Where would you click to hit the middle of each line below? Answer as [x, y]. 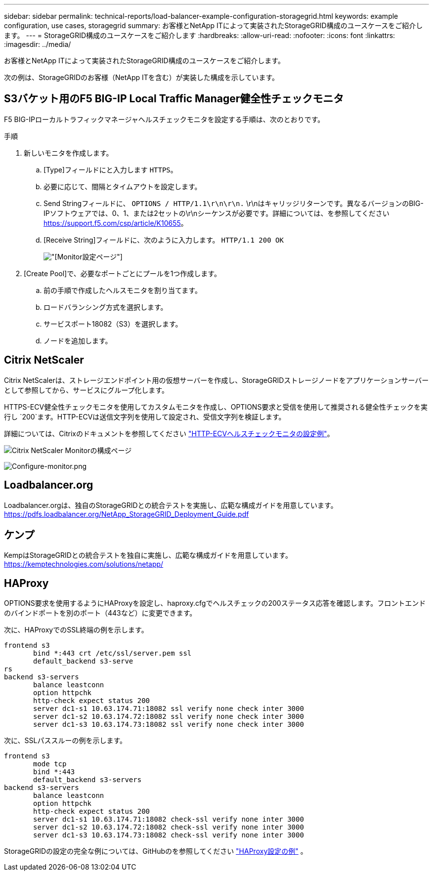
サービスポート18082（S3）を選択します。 [113, 324]
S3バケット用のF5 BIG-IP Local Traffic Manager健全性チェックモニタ [174, 99]
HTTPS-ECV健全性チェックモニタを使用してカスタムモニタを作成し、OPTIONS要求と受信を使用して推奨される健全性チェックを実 [216, 407]
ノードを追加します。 [78, 340]
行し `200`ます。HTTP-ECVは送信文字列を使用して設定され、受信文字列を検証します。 [145, 417]
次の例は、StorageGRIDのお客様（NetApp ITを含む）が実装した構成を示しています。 [142, 77]
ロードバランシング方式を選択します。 [106, 307]
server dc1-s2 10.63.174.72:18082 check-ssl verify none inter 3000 [169, 827]
